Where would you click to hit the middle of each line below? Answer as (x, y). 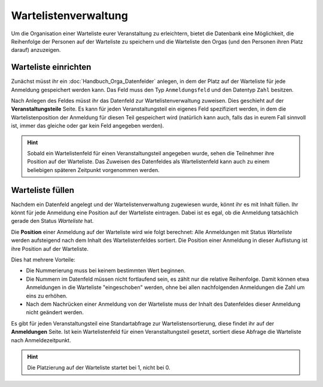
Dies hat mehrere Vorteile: (43, 259)
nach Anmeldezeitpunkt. (41, 340)
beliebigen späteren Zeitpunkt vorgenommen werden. (93, 170)
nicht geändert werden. (55, 312)
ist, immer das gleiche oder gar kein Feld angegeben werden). (88, 126)
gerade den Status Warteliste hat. (52, 221)
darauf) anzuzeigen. (36, 50)
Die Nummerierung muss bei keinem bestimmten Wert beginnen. (106, 271)
